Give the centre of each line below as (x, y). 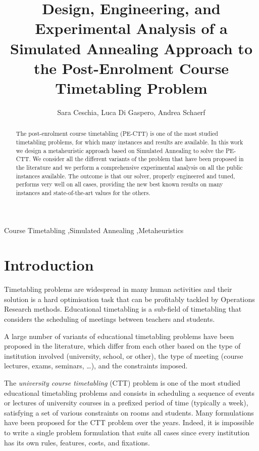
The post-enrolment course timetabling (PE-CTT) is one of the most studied (117, 134)
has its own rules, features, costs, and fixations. (77, 442)
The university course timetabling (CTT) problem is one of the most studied (122, 382)
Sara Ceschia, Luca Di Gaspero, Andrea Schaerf (131, 112)
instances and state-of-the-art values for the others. (83, 192)
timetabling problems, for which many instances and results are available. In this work (129, 142)
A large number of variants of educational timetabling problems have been (119, 336)
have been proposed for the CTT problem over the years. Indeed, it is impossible (129, 422)
